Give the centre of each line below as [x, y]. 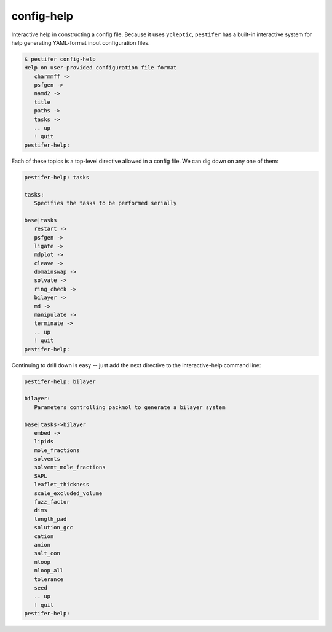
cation [44, 536]
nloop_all [49, 571]
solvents [47, 459]
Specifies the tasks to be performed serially [105, 203]
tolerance [49, 579]
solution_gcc [54, 528]
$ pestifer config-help [60, 59]
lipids [44, 442]
